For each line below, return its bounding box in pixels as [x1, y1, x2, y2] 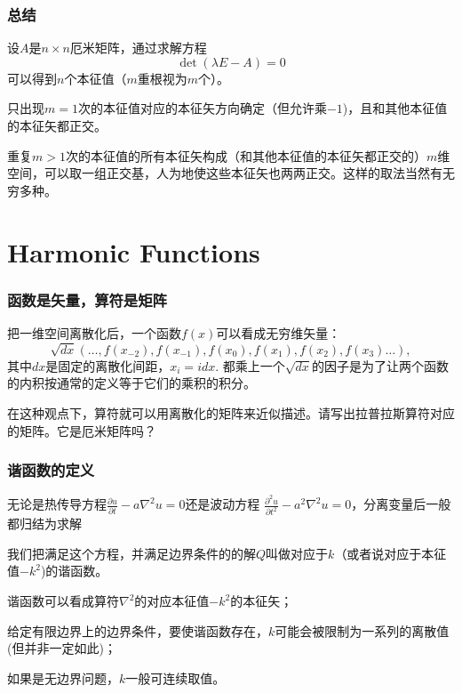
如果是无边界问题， [7, 668, 119, 687]
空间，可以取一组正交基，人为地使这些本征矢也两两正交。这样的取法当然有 [7, 164, 442, 182]
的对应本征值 [134, 592, 210, 610]
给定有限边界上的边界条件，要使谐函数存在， [7, 621, 268, 640]
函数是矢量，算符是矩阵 [7, 288, 167, 310]
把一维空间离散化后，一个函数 [7, 323, 181, 342]
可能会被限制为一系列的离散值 [275, 621, 450, 640]
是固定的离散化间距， [45, 356, 171, 375]
